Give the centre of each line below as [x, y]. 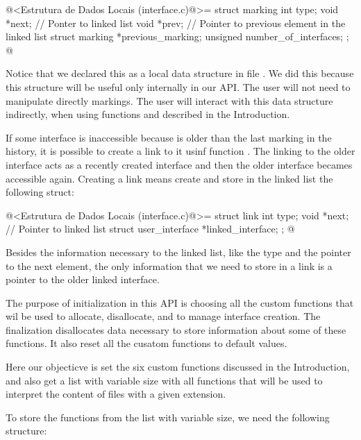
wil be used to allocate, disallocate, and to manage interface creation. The [163, 316]
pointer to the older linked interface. [83, 279]
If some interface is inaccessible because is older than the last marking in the [169, 137]
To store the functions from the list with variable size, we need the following [168, 417]
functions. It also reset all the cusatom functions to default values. [146, 343]
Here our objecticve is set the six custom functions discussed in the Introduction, [178, 367]
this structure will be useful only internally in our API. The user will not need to [178, 86]
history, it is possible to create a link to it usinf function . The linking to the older [180, 151]
